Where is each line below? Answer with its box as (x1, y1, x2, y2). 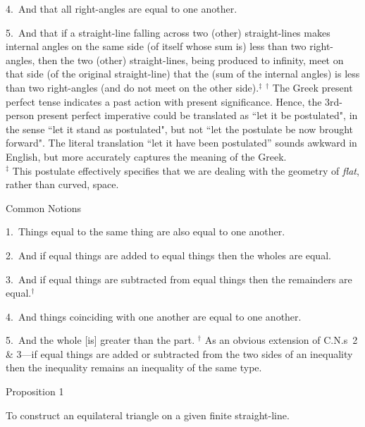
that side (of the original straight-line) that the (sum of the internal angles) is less (6, 66, 360, 81)
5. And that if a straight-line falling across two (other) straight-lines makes (6, 25, 330, 39)
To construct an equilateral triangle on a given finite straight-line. (6, 407, 290, 422)
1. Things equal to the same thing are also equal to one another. (6, 224, 285, 239)
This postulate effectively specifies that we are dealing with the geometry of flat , (12, 163, 359, 178)
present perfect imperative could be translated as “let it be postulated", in (37, 108, 358, 123)
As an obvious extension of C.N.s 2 (204, 333, 358, 347)
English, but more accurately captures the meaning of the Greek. (6, 149, 287, 163)
